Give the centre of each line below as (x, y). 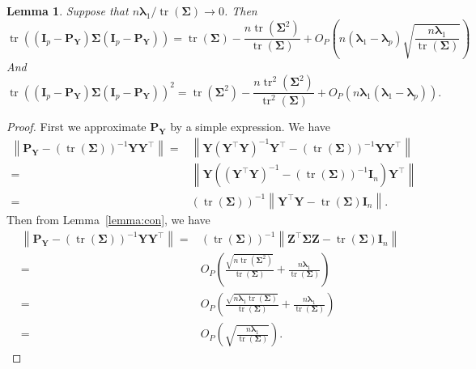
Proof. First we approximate (76, 127)
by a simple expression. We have (251, 127)
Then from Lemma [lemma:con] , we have (108, 220)
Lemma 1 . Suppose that (68, 11)
